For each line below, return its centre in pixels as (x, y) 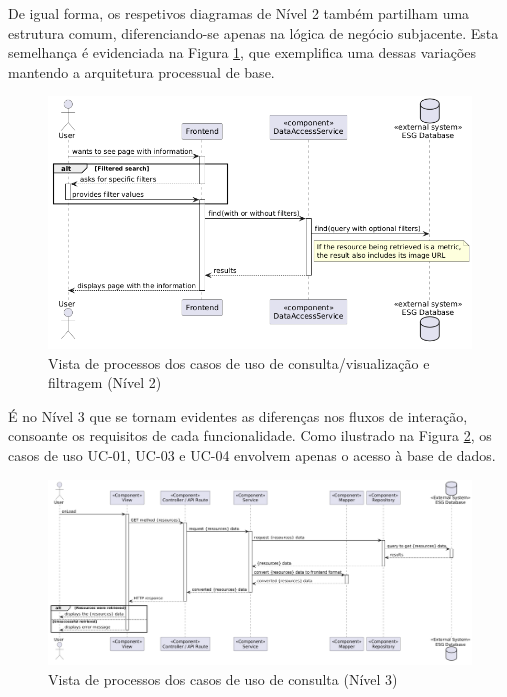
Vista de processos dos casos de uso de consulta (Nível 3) (223, 679)
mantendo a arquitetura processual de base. (141, 71)
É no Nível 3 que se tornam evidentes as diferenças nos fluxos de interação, (238, 415)
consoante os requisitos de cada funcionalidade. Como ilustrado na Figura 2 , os (250, 435)
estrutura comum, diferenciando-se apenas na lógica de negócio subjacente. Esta (253, 32)
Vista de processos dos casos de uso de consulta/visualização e (239, 362)
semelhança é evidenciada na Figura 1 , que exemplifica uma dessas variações (242, 52)
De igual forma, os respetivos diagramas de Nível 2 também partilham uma (239, 13)
